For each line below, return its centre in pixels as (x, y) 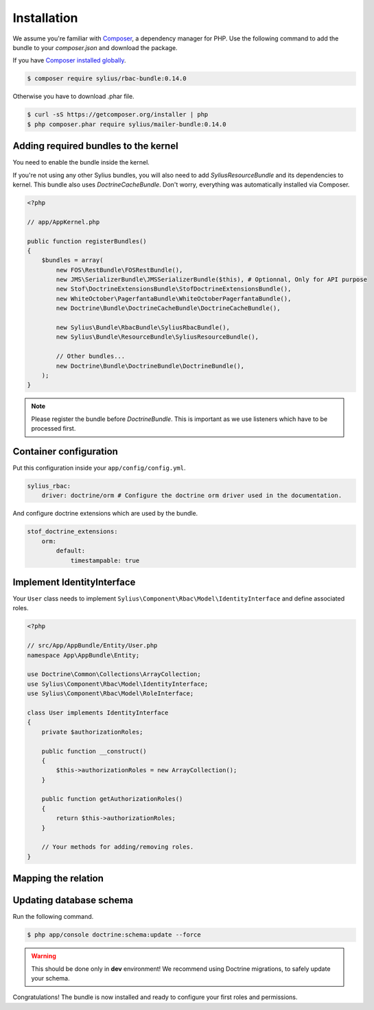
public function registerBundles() (87, 241)
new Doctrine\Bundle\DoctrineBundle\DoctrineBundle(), (150, 366)
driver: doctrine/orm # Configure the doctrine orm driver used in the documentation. (192, 496)
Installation (45, 18)
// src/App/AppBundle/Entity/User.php (92, 646)
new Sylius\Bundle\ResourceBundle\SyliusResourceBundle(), (157, 337)
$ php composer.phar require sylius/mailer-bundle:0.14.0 (127, 124)
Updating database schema (73, 901)
